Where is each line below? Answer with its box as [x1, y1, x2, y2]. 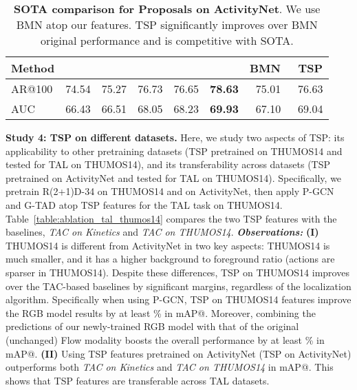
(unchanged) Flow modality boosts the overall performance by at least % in [6, 332, 325, 347]
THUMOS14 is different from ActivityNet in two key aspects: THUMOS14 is [6, 238, 330, 252]
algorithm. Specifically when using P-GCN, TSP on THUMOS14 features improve [6, 292, 351, 307]
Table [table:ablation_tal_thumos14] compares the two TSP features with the [6, 211, 337, 225]
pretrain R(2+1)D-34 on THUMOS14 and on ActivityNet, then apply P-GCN [6, 184, 334, 198]
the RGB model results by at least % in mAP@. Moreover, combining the [6, 305, 316, 320]
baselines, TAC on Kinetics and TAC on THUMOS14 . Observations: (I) [6, 225, 319, 239]
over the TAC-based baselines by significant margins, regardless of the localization [6, 278, 351, 293]
